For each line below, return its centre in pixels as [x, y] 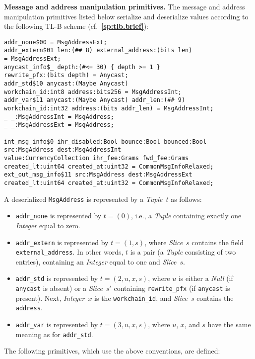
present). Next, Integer [50, 298]
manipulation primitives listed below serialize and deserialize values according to [126, 16]
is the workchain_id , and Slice [141, 298]
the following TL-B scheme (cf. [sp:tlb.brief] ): [76, 26]
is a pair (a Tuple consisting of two [183, 252]
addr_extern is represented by [62, 242]
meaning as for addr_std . [54, 334]
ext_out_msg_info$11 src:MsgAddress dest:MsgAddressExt [98, 175]
